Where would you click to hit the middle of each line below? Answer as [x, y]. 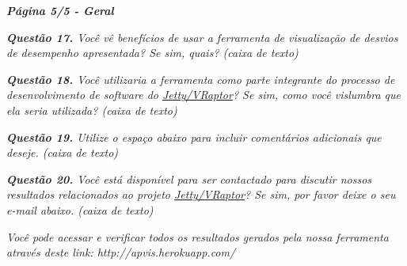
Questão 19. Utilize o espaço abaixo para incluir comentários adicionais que [194, 137]
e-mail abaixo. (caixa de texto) [80, 209]
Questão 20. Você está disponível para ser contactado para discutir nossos [189, 179]
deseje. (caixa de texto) [63, 152]
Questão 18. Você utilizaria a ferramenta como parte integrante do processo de [201, 79]
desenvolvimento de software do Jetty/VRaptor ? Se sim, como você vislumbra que [203, 95]
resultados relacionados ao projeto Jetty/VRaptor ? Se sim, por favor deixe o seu [201, 194]
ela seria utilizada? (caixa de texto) [92, 110]
